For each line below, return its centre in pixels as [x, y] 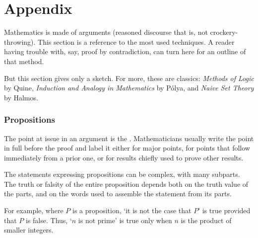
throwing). [20, 41]
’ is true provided [224, 210]
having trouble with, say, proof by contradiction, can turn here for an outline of [125, 51]
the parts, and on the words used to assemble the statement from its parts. [118, 194]
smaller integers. [29, 230]
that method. [24, 61]
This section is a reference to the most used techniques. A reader [136, 41]
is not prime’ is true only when [125, 220]
